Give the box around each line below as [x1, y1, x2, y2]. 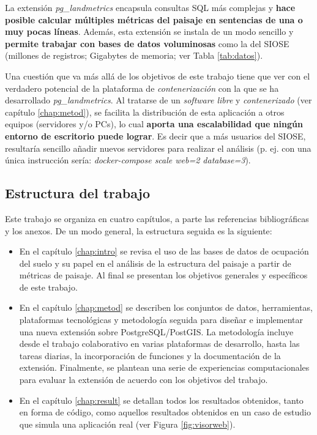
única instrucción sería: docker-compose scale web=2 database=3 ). [5, 154, 251, 166]
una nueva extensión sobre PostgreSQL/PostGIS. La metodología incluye [19, 325, 294, 338]
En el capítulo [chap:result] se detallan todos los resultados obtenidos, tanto [19, 393, 304, 406]
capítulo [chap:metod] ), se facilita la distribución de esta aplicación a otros [5, 105, 285, 118]
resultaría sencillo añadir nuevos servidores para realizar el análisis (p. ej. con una [5, 141, 311, 154]
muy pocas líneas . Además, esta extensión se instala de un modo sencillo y [5, 25, 294, 38]
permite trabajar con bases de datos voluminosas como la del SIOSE [5, 37, 289, 50]
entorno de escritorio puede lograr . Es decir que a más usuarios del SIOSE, [5, 129, 306, 142]
